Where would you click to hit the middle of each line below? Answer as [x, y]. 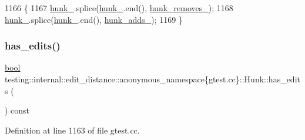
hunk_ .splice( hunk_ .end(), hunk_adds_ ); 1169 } [94, 19]
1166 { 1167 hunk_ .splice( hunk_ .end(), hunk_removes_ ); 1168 [119, 8]
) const [17, 110]
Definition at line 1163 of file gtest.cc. [72, 130]
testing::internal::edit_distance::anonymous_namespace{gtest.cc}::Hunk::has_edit [152, 79]
